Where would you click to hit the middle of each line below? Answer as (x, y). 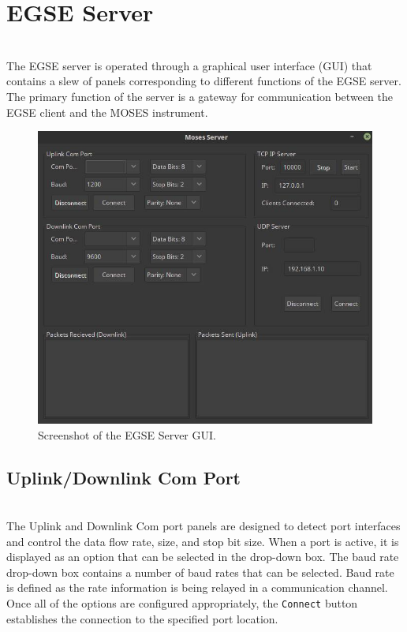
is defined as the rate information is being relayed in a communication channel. (197, 587)
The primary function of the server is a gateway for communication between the (200, 96)
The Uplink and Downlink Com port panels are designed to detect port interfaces (203, 525)
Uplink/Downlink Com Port (123, 477)
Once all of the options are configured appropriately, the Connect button (182, 602)
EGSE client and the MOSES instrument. (107, 112)
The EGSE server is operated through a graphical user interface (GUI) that (189, 65)
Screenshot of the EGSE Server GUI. (127, 434)
